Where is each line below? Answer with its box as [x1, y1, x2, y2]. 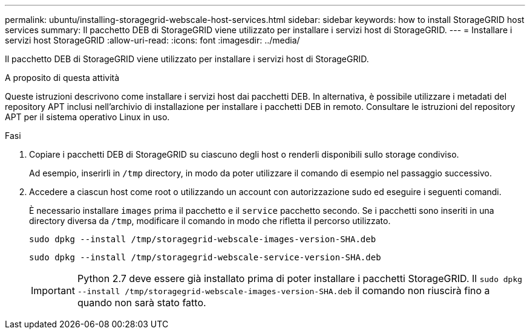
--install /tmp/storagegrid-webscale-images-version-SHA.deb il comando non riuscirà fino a [77, 284, 490, 297]
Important [31, 284, 75, 297]
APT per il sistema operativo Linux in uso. [5, 112, 170, 122]
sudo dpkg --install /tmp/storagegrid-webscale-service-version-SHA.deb [29, 252, 381, 262]
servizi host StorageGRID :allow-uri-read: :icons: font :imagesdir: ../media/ [5, 35, 300, 45]
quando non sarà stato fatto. [77, 297, 206, 309]
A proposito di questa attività [5, 72, 120, 83]
